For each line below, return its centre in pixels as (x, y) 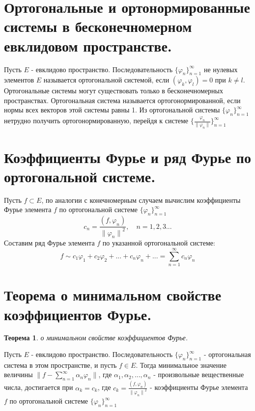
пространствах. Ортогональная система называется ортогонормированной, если (122, 100)
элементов (19, 80)
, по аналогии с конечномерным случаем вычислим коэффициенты (141, 200)
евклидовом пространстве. (88, 45)
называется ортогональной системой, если (106, 80)
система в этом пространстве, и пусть (60, 365)
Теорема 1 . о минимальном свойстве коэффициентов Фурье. (96, 338)
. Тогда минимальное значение (181, 365)
